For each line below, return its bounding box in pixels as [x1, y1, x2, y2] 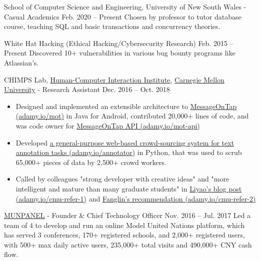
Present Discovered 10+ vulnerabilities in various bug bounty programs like [4, 47, 235, 58]
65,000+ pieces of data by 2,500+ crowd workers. [15, 156, 166, 167]
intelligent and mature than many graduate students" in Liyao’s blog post [15, 183, 242, 193]
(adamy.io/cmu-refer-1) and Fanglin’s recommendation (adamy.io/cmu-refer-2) [15, 193, 256, 203]
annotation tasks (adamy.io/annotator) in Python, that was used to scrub [15, 147, 242, 157]
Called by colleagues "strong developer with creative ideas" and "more [15, 173, 229, 184]
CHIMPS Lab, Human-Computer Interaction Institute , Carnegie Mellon [4, 74, 224, 84]
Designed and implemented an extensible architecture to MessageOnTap [15, 100, 237, 111]
